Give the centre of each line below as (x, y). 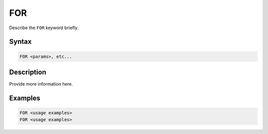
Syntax (20, 42)
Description (28, 72)
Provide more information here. (41, 84)
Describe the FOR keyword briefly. (44, 28)
